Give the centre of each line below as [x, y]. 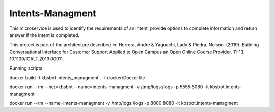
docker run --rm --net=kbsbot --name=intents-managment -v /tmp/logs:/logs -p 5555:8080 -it [109, 87]
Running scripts [26, 68]
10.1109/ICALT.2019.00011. [37, 59]
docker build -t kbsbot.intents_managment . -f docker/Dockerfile [77, 77]
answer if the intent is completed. [45, 35]
